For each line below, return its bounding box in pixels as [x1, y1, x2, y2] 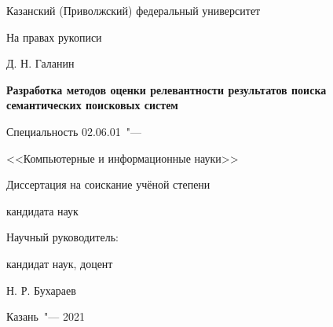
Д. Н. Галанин [6, 55, 75, 72]
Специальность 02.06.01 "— [6, 123, 141, 139]
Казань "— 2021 [6, 308, 85, 325]
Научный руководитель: [6, 229, 119, 245]
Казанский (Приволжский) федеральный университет [6, 2, 261, 18]
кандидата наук [6, 202, 79, 219]
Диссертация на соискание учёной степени [6, 176, 210, 193]
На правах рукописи [6, 28, 102, 45]
